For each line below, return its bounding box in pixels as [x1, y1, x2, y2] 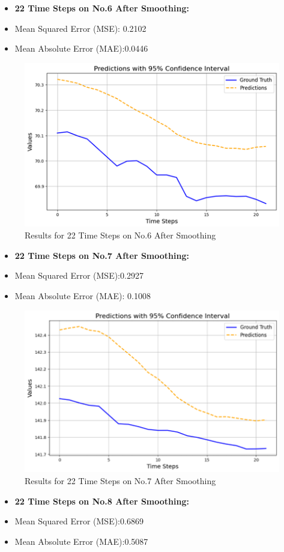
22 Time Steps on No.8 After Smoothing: [14, 494, 189, 507]
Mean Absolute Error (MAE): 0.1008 [14, 289, 151, 302]
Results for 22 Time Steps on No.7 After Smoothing [25, 474, 216, 487]
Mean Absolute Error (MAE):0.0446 [14, 42, 148, 55]
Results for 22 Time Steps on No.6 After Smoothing [25, 229, 216, 241]
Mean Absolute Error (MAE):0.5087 [14, 535, 148, 547]
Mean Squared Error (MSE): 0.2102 [14, 22, 147, 34]
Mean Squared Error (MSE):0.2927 [14, 269, 144, 282]
